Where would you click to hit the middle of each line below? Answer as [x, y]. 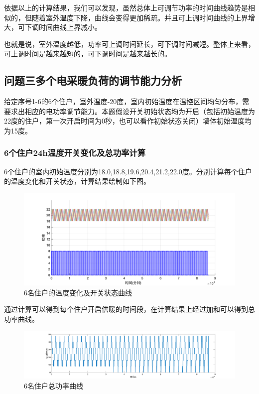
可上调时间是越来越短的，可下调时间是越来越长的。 [88, 54]
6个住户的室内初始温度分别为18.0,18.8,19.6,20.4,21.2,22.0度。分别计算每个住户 [128, 171]
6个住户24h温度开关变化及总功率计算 [75, 153]
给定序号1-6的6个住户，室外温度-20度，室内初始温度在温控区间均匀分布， [123, 101]
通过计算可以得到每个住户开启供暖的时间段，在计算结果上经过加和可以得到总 [129, 309]
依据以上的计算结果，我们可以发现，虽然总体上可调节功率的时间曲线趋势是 [126, 7]
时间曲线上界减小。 [70, 27]
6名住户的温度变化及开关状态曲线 [78, 292]
